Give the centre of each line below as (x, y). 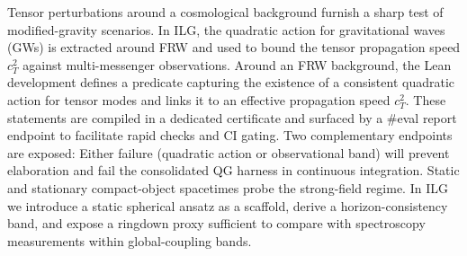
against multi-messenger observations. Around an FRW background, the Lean (237, 64)
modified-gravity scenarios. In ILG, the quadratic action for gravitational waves (226, 29)
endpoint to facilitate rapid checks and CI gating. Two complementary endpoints (230, 135)
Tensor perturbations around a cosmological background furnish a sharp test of (225, 12)
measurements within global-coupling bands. (130, 240)
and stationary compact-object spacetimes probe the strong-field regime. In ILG (228, 187)
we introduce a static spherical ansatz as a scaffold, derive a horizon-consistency (228, 205)
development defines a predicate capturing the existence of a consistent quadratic (231, 82)
